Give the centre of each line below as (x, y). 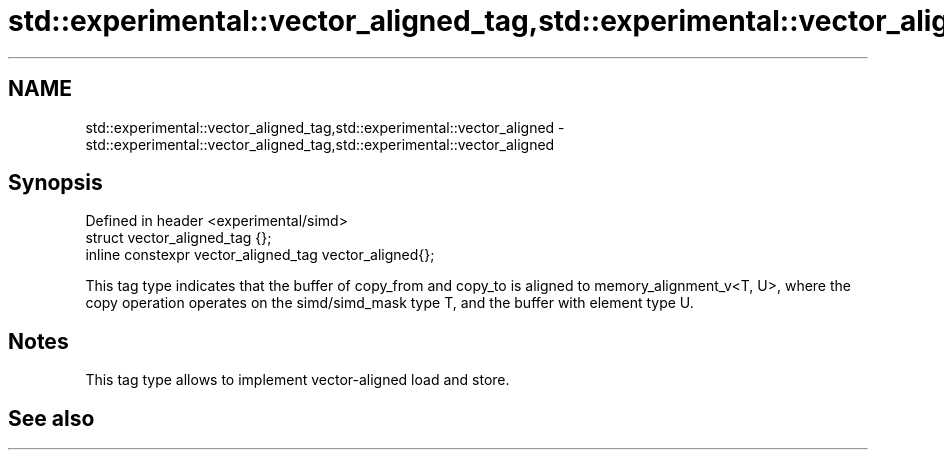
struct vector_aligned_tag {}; (178, 238)
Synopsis (55, 183)
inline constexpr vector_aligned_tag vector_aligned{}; (260, 255)
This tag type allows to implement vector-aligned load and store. (297, 380)
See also (51, 418)
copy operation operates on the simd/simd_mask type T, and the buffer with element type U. (389, 303)
